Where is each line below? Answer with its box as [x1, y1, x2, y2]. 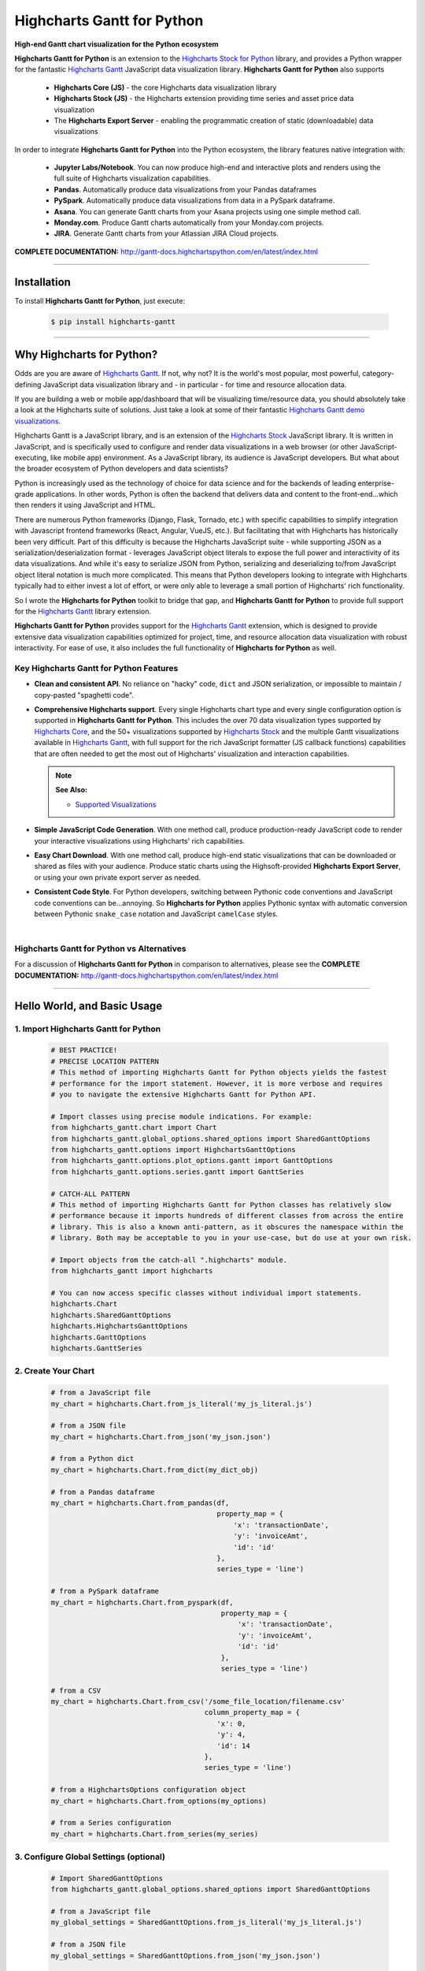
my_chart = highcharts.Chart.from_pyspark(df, [50, 1597, 234, 1607]
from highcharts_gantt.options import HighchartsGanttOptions [50, 1145, 296, 1154]
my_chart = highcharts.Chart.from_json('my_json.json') [50, 1432, 272, 1441]
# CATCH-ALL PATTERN [50, 1189, 130, 1198]
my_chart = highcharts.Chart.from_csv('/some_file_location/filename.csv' [50, 1697, 346, 1706]
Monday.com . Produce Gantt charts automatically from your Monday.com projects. [54, 218, 324, 228]
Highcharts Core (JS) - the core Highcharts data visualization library [54, 83, 277, 92]
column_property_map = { [204, 1708, 301, 1717]
